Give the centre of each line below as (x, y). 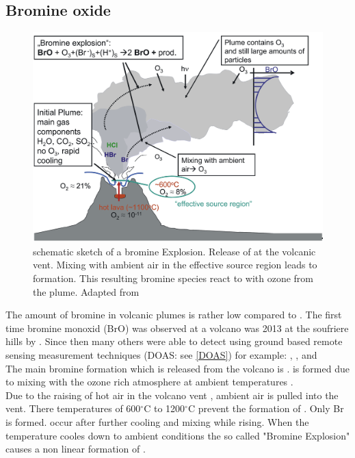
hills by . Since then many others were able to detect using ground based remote (174, 341)
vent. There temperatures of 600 (73, 408)
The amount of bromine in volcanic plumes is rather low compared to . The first (174, 315)
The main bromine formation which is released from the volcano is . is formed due (177, 368)
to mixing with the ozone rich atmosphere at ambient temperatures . (149, 382)
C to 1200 (165, 408)
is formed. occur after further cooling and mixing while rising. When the (157, 421)
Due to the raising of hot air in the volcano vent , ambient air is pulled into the (172, 395)
